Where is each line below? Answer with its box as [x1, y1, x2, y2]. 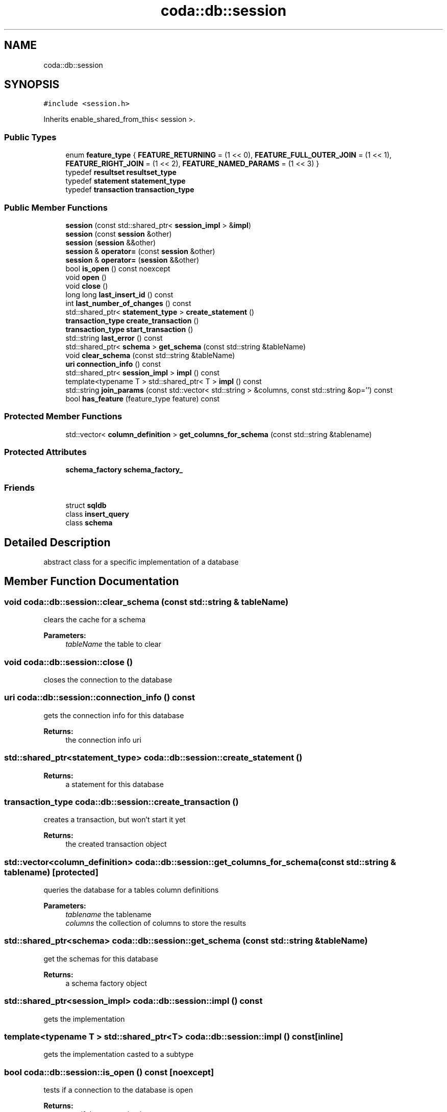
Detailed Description [4, 536, 111, 549]
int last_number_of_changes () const [65, 298, 191, 308]
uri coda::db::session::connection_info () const [4, 692, 195, 703]
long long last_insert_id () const [65, 290, 173, 299]
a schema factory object [65, 978, 147, 988]
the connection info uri [65, 735, 141, 744]
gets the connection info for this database [43, 711, 184, 720]
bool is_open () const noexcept [65, 264, 170, 273]
